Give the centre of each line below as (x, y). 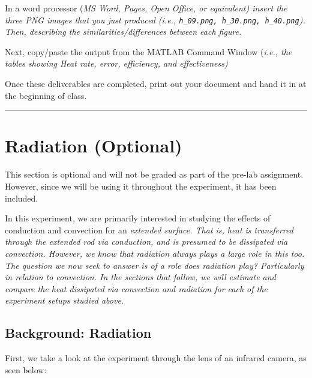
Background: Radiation (78, 333)
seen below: (26, 369)
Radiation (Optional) (94, 145)
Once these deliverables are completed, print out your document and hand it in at (156, 84)
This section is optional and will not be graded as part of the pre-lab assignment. (154, 174)
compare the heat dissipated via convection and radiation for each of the (136, 288)
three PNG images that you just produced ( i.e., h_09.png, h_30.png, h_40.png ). (155, 19)
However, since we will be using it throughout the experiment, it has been (141, 186)
